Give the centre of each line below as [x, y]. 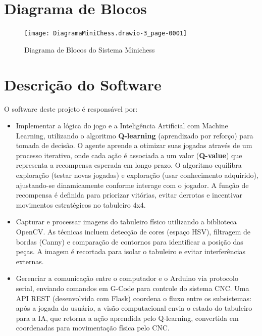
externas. [30, 261]
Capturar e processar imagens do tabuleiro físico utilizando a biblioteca [126, 222]
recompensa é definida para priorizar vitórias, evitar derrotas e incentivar [129, 195]
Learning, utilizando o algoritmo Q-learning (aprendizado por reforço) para [135, 135]
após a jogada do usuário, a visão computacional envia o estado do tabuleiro [134, 308]
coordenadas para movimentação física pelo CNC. [93, 328]
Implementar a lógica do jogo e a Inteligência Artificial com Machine [122, 126]
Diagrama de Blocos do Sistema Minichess [90, 49]
